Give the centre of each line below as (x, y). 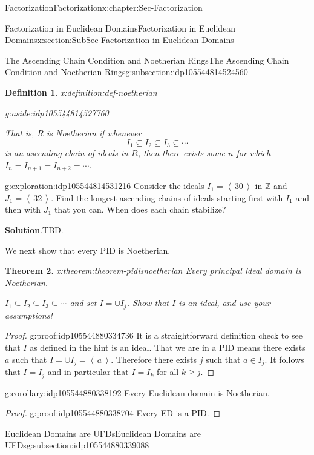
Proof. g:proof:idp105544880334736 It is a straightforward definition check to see (154, 335)
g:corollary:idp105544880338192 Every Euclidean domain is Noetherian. (137, 392)
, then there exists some (182, 153)
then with (23, 209)
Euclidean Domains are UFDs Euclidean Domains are (103, 433)
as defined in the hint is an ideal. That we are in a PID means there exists (168, 347)
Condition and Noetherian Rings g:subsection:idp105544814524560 (126, 72)
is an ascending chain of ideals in (67, 153)
